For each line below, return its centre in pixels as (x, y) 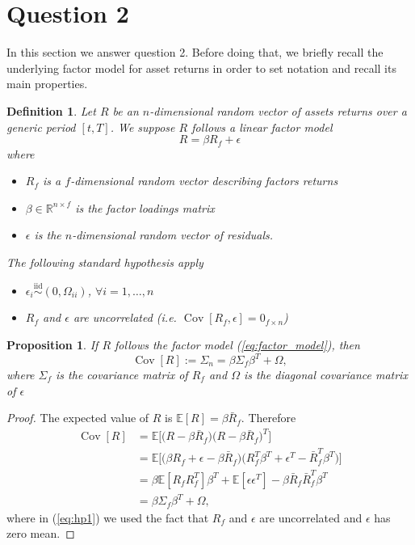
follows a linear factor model (262, 127)
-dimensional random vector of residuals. (173, 235)
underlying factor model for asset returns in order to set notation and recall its (201, 68)
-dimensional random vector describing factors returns (204, 181)
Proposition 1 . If (52, 344)
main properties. (47, 84)
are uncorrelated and (311, 517)
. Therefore (268, 418)
